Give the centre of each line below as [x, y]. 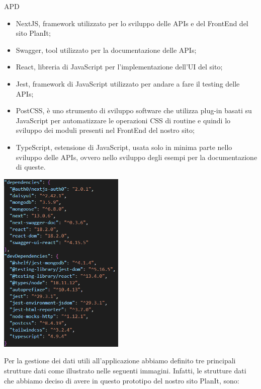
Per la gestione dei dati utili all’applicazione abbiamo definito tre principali [120, 361]
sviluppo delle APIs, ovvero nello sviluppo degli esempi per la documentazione [137, 157]
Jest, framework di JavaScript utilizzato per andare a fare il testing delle [128, 83]
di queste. [31, 167]
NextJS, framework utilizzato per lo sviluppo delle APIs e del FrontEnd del [132, 23]
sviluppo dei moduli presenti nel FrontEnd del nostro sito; [105, 130]
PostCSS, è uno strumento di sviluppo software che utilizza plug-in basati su [134, 110]
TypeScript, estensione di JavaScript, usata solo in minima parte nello [124, 147]
